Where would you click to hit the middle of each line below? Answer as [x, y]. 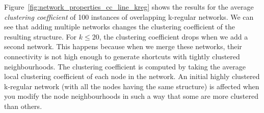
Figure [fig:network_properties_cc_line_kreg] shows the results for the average [129, 7]
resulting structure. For [41, 36]
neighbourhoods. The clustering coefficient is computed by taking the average [125, 66]
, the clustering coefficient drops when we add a [174, 36]
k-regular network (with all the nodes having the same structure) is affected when [132, 86]
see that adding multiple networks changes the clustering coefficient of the [120, 27]
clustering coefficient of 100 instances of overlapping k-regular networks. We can [129, 16]
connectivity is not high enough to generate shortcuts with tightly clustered [122, 56]
